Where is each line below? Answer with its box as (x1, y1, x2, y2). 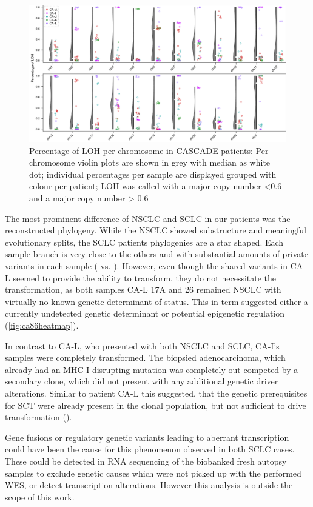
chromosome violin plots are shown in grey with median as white (29, 156, 271, 169)
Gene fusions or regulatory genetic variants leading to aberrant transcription (5, 431, 289, 443)
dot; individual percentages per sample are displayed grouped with (29, 167, 277, 180)
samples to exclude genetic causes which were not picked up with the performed (5, 466, 301, 479)
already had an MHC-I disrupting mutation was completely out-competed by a (5, 363, 298, 375)
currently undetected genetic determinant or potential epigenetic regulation (5, 307, 285, 320)
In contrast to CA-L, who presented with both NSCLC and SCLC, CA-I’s (5, 339, 280, 352)
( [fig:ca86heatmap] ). (5, 318, 79, 331)
